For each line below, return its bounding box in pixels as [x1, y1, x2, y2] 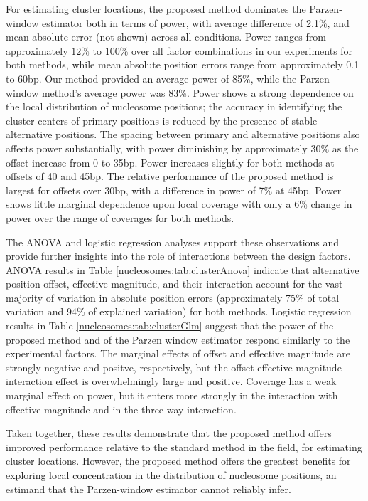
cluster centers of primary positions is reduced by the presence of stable [6, 112, 318, 127]
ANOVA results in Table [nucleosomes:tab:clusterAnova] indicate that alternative [6, 262, 359, 277]
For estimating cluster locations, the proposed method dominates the [6, 1, 306, 16]
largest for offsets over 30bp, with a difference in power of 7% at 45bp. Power [6, 182, 342, 197]
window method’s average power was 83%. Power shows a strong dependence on [6, 85, 354, 100]
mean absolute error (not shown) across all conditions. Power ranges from [6, 29, 326, 44]
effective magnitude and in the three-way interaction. [6, 401, 237, 416]
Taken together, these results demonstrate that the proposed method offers [6, 426, 332, 441]
